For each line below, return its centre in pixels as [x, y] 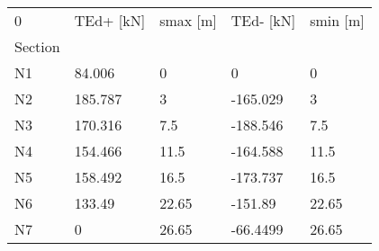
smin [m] [337, 20]
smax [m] [188, 20]
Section [37, 46]
